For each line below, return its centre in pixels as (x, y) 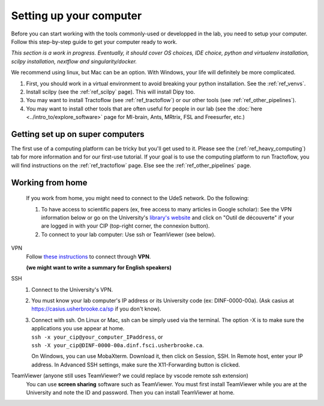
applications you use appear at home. (78, 329)
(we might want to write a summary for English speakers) (99, 267)
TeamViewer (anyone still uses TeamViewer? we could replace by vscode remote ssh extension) (130, 376)
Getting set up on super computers (78, 134)
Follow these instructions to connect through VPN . (88, 256)
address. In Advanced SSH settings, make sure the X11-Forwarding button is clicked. (136, 365)
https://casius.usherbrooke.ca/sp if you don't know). (96, 309)
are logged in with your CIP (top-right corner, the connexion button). (125, 226)
